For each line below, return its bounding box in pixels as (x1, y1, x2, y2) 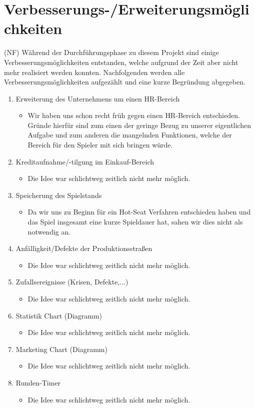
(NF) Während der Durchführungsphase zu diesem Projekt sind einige (4, 47, 219, 57)
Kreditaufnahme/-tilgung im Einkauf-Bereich (15, 156, 154, 166)
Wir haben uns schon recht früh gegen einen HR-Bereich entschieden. (27, 110, 240, 120)
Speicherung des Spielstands (15, 189, 102, 200)
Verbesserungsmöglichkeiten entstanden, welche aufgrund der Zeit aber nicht (4, 56, 238, 67)
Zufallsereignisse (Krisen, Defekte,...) (15, 276, 128, 287)
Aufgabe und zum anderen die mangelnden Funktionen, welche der (27, 129, 232, 140)
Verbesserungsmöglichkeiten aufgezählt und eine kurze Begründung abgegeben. (4, 76, 245, 87)
